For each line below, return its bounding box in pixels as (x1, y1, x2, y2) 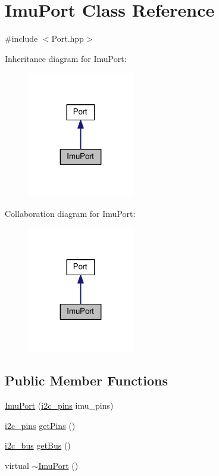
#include (5, 32, 38, 45)
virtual (5, 459, 29, 471)
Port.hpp (51, 32, 84, 45)
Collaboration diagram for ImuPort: (5, 207, 136, 219)
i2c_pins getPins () (5, 419, 76, 431)
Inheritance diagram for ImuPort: (5, 52, 127, 64)
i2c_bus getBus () (5, 439, 71, 452)
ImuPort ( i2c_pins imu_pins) (5, 399, 114, 412)
